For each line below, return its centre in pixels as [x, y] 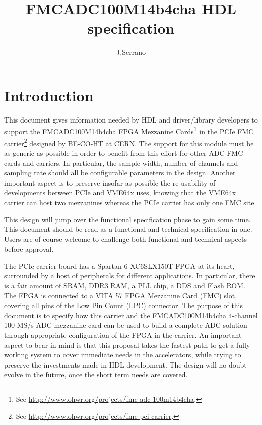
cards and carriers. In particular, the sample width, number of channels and [121, 163]
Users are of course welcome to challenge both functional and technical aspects [125, 239]
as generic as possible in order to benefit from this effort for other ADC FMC [124, 153]
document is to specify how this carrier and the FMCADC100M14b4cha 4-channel [131, 315]
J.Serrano [131, 52]
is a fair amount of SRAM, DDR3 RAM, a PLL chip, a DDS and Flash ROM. [125, 286]
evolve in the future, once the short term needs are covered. [96, 374]
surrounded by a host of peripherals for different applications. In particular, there [130, 276]
